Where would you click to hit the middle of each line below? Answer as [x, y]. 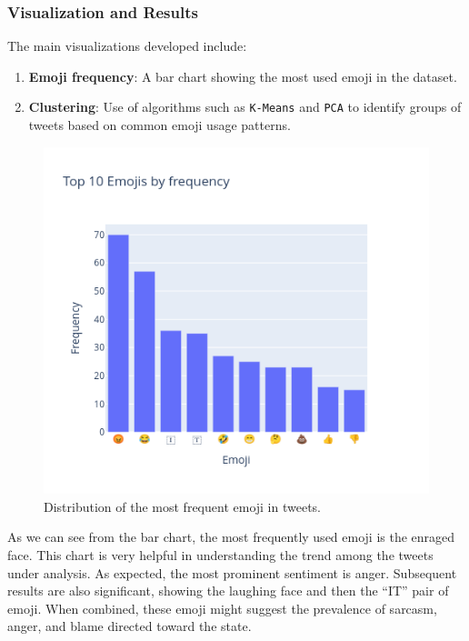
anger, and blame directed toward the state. [130, 626]
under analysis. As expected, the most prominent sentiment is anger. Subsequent [232, 572]
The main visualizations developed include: [127, 46]
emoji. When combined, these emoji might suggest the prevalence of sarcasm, [222, 608]
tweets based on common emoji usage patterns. [160, 125]
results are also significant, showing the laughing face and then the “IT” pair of [228, 591]
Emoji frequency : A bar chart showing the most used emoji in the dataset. [243, 76]
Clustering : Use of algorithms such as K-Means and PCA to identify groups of [245, 107]
